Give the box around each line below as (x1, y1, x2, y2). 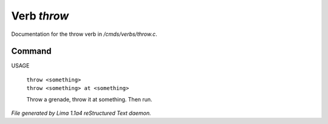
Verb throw (11, 9, 69, 22)
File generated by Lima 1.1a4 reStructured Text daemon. (11, 109, 151, 117)
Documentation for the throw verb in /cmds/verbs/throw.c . (11, 30, 157, 38)
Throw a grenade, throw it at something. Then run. (26, 95, 152, 103)
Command (11, 46, 52, 57)
